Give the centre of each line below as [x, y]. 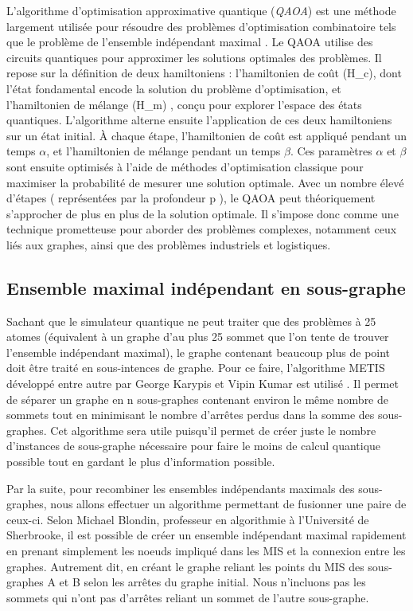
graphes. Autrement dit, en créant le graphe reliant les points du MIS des [185, 566]
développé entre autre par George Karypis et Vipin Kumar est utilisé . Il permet [203, 384]
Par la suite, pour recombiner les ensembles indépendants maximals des [181, 488]
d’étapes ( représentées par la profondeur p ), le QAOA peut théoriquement [191, 198]
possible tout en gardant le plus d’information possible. [141, 462]
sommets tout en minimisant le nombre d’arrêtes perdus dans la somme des [191, 415]
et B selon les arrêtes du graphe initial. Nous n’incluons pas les [212, 582]
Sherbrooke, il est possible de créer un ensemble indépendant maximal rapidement [206, 535]
